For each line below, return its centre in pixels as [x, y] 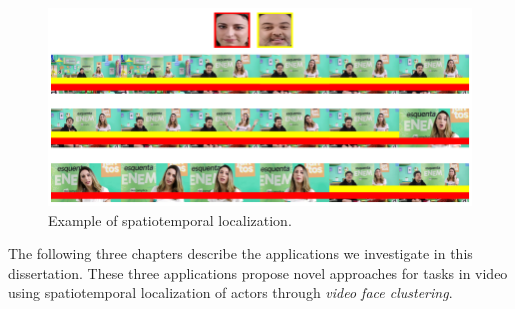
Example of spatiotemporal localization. [170, 219]
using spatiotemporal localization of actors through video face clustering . [230, 292]
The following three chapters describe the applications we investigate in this [240, 253]
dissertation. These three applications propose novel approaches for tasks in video [258, 272]
